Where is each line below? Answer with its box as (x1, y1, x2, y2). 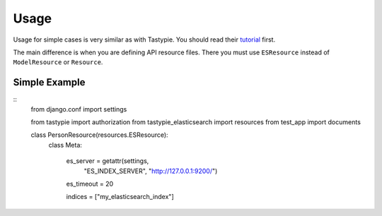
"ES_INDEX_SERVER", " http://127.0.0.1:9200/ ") (83, 167, 218, 175)
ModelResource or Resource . (13, 58, 103, 66)
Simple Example (13, 76, 86, 88)
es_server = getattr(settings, (66, 157, 149, 165)
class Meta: (48, 140, 83, 149)
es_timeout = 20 (66, 179, 114, 188)
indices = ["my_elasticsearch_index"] (66, 193, 174, 201)
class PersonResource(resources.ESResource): (30, 131, 169, 139)
